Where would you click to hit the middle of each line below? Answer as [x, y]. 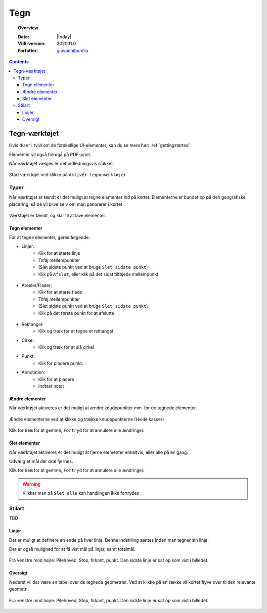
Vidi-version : [32, 44]
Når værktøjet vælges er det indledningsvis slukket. [62, 163]
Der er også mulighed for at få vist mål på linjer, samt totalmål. [72, 549]
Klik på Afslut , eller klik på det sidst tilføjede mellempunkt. [99, 274]
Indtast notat [51, 386]
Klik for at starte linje [59, 253]
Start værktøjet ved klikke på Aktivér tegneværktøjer [68, 175]
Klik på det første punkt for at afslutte [76, 313]
